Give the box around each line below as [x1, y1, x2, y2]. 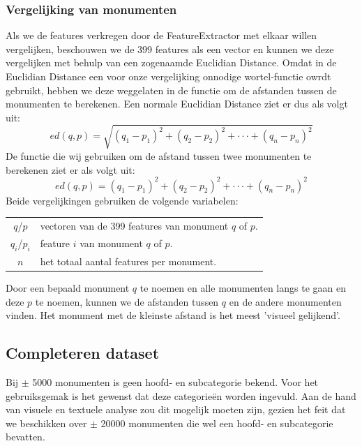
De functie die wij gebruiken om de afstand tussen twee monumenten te [6, 148, 312, 163]
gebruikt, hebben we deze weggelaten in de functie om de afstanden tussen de [6, 82, 337, 97]
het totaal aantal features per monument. [40, 253, 217, 268]
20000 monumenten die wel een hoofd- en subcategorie [100, 415, 333, 430]
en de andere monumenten [229, 294, 342, 309]
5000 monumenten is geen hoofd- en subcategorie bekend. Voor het [32, 374, 319, 389]
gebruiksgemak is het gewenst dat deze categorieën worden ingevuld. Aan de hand [6, 388, 356, 403]
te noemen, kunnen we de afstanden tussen [35, 294, 219, 309]
